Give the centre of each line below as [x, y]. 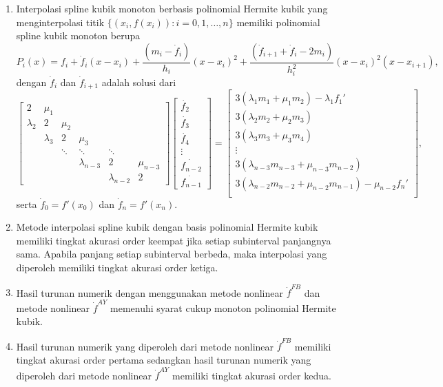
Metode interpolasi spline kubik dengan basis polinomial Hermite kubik [167, 227]
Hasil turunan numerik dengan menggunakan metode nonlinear [150, 292]
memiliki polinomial [278, 22]
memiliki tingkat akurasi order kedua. [252, 375]
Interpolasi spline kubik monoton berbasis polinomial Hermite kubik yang [172, 8]
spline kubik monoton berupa [78, 35]
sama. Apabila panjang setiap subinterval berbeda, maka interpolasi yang [172, 254]
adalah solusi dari [139, 82]
